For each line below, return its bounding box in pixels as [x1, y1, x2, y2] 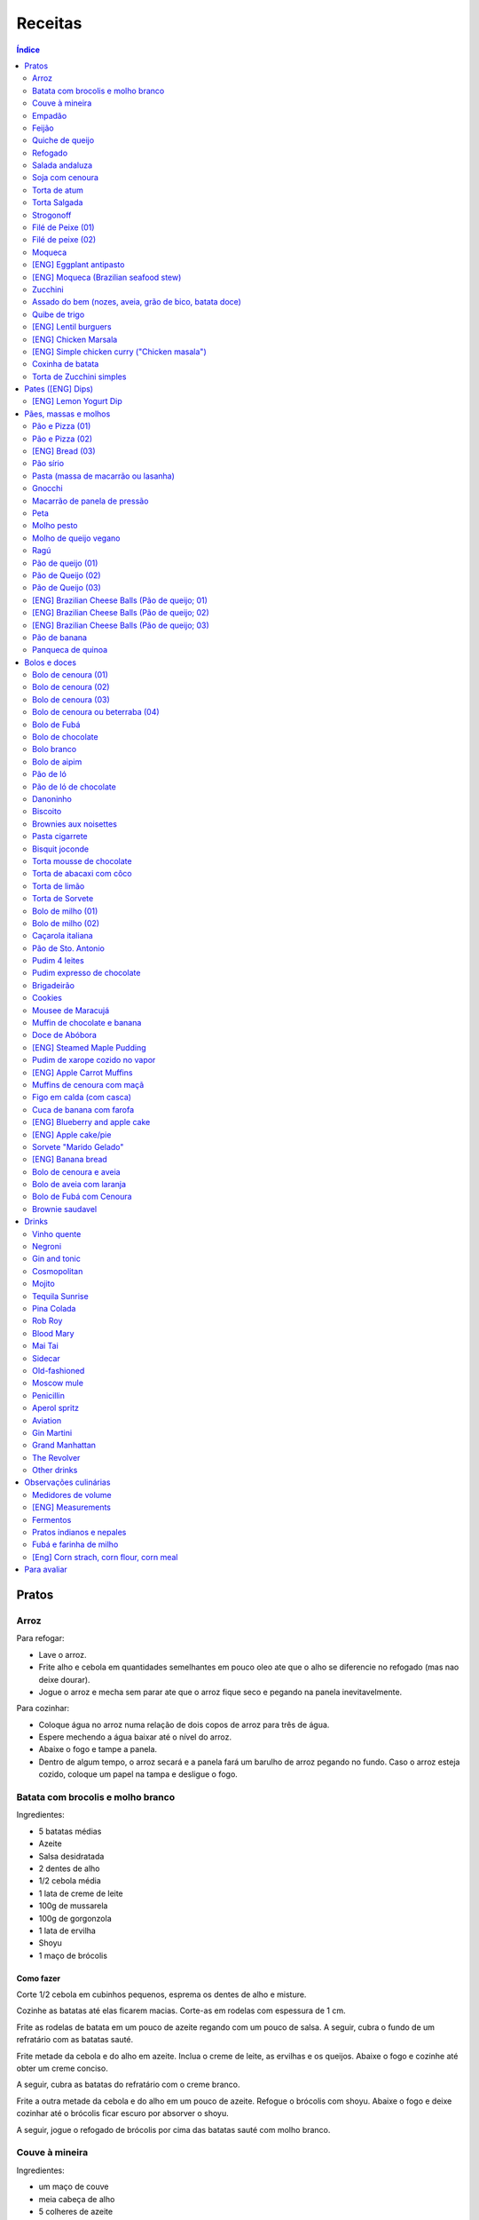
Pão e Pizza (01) [32, 421, 91, 432]
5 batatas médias [38, 1826, 102, 1836]
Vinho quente [32, 1228, 82, 1239]
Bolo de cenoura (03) [32, 694, 110, 705]
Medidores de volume [32, 1489, 113, 1500]
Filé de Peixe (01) [32, 222, 95, 233]
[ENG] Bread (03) [32, 446, 97, 456]
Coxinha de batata [32, 359, 99, 369]
